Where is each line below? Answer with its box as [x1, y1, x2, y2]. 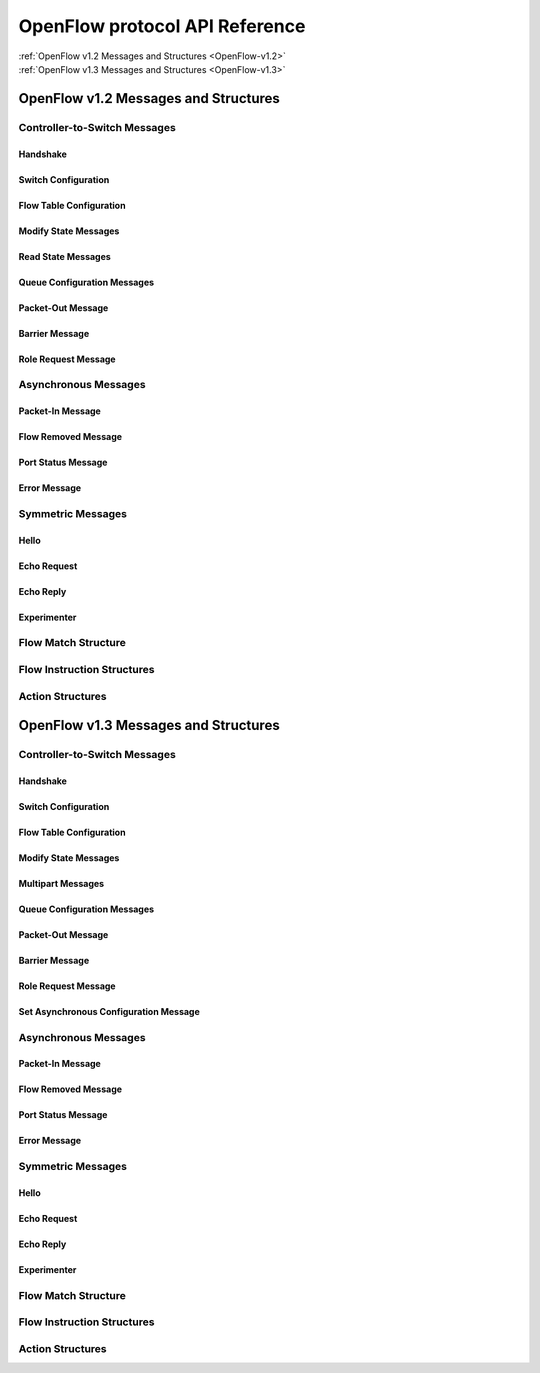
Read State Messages [18, 250, 112, 262]
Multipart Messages [18, 877, 105, 889]
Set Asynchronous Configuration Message [18, 1005, 200, 1017]
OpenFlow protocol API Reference [18, 15, 306, 37]
